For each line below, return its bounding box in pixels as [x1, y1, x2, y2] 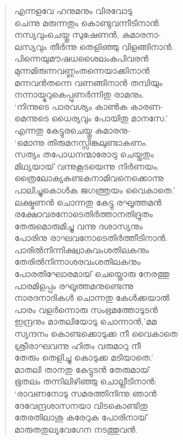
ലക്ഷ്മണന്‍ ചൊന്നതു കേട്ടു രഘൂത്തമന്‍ [14, 195, 162, 208]
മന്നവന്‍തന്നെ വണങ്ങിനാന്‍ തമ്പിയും [14, 76, 163, 88]
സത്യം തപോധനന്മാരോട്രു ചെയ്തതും [14, 148, 154, 160]
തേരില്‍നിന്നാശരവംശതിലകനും [14, 255, 140, 268]
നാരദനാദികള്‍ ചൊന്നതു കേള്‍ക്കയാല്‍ [14, 291, 170, 304]
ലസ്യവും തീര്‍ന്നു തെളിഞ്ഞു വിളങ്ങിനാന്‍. [14, 40, 174, 52]
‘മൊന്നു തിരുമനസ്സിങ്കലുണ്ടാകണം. [14, 135, 148, 148]
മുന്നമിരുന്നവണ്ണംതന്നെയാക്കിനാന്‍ [14, 63, 150, 76]
